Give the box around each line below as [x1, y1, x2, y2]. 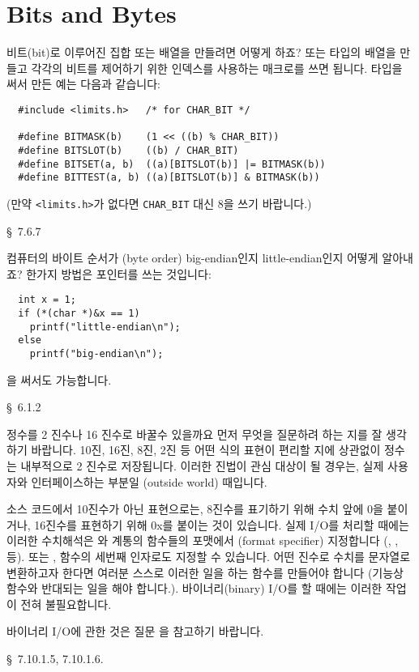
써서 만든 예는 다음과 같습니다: [6, 75, 160, 92]
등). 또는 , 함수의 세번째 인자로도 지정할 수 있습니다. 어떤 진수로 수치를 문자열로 [6, 547, 411, 564]
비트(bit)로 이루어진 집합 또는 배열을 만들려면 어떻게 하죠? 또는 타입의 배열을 [6, 44, 396, 61]
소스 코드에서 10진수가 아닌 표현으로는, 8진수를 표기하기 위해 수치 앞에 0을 [6, 500, 383, 517]
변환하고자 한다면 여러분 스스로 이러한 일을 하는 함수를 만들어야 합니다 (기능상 [6, 564, 404, 581]
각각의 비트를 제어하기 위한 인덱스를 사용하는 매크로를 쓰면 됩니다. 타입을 [31, 59, 403, 76]
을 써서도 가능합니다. [6, 371, 112, 388]
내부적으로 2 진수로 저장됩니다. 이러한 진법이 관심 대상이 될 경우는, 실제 [20, 457, 384, 474]
